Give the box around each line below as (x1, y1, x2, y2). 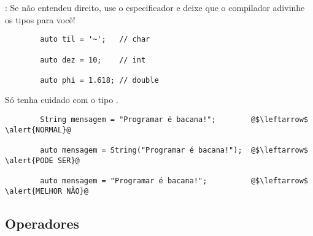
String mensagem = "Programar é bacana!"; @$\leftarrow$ (40, 115, 308, 124)
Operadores (5, 213, 80, 232)
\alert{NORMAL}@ (5, 125, 71, 134)
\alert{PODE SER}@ (5, 156, 80, 165)
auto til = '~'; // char (40, 35, 150, 44)
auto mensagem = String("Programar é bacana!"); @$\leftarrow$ (40, 146, 308, 155)
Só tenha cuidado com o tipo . (5, 93, 118, 106)
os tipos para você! (5, 13, 75, 26)
